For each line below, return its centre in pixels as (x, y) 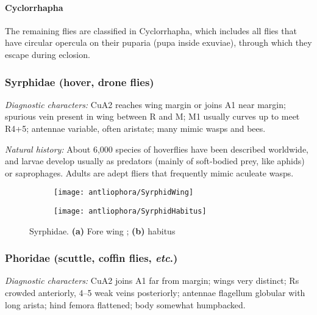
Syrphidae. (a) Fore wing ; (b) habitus (102, 230)
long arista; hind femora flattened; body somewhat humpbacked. (125, 304)
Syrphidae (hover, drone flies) (80, 81)
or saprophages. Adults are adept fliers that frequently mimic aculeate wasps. (149, 172)
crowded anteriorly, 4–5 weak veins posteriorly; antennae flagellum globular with (155, 293)
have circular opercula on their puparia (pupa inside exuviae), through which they (158, 42)
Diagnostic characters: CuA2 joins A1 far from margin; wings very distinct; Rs (152, 281)
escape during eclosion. (48, 54)
